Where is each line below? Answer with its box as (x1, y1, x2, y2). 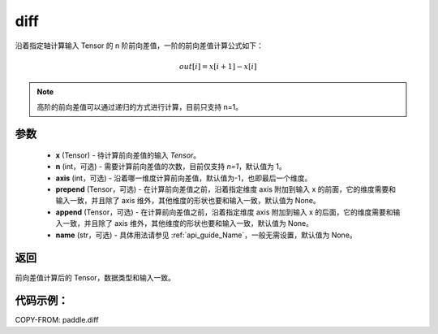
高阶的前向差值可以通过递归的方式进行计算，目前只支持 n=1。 (36, 102, 243, 111)
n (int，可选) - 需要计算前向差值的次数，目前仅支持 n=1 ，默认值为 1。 (55, 162, 287, 171)
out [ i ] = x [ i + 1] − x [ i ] (178, 62, 257, 71)
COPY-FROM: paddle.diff (15, 315, 99, 325)
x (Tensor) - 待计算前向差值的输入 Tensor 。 (55, 150, 201, 160)
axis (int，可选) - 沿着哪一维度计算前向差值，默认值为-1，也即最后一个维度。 (55, 173, 312, 183)
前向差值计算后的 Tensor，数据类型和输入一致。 (15, 272, 176, 282)
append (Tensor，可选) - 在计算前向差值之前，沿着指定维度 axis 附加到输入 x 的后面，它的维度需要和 (55, 207, 393, 217)
